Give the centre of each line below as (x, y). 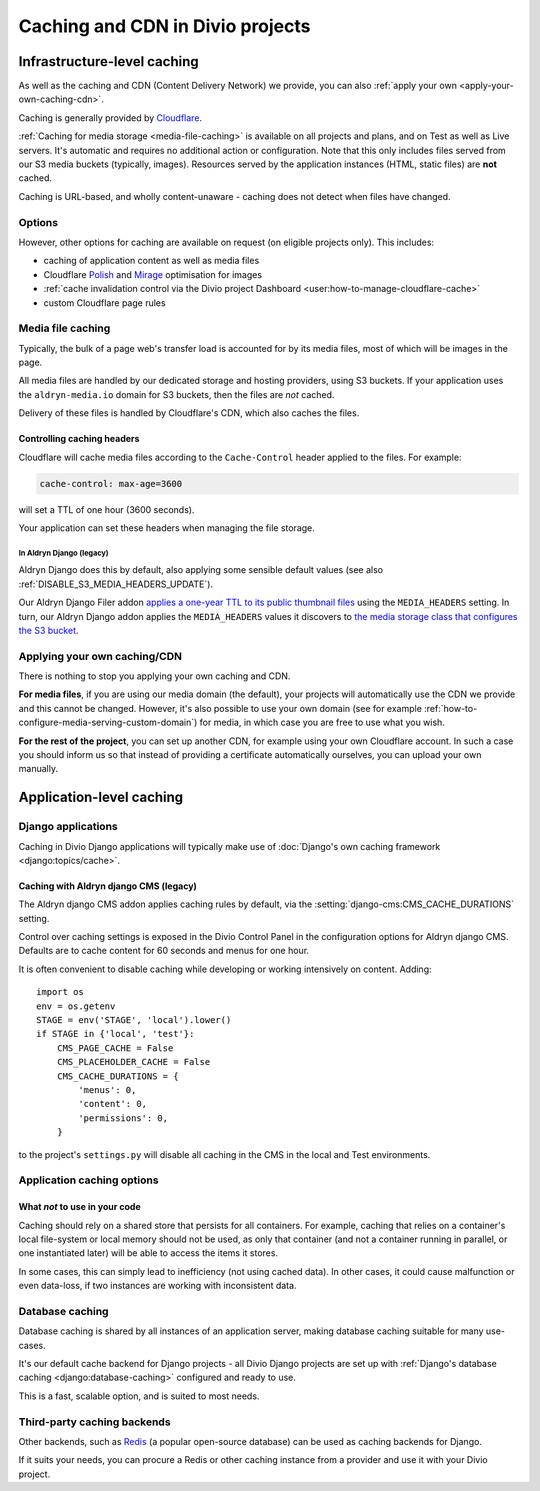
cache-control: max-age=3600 (111, 483)
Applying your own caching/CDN (100, 656)
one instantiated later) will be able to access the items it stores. (148, 1253)
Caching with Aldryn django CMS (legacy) (107, 886)
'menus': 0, (107, 1090)
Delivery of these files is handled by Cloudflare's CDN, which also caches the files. (189, 413)
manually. (38, 769)
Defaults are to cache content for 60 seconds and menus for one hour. (164, 951)
